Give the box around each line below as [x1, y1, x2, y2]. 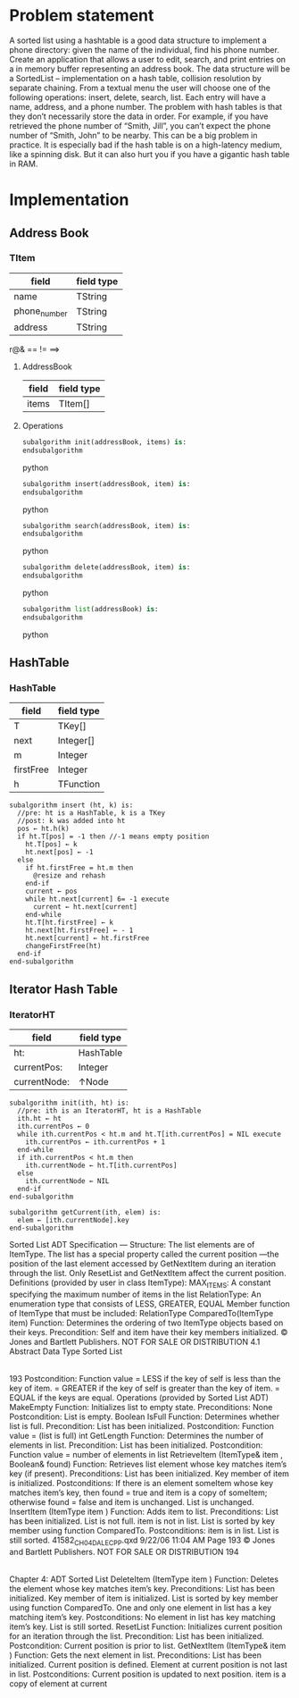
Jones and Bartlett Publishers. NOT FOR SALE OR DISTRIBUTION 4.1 [9, 1336, 261, 1347]
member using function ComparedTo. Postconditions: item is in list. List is [9, 1525, 279, 1535]
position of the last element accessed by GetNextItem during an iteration [9, 1258, 277, 1269]
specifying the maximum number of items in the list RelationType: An [9, 1289, 262, 1299]
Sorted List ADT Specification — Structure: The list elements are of [9, 1240, 255, 1250]
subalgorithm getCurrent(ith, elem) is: [9, 1208, 162, 1217]
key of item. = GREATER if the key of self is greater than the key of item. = [9, 1383, 281, 1393]
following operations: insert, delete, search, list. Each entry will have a [9, 91, 266, 103]
